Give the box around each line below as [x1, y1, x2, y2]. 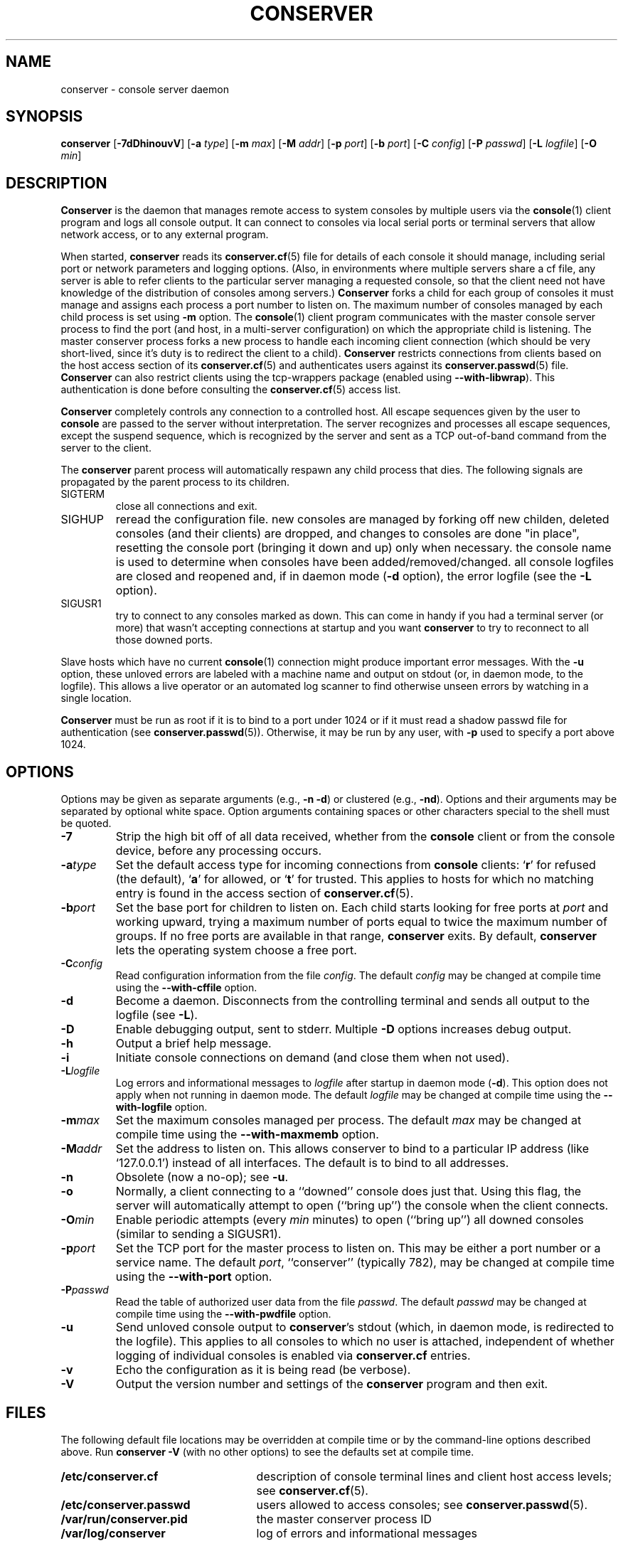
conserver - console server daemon [60, 82, 229, 95]
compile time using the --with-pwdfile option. [115, 1308, 331, 1321]
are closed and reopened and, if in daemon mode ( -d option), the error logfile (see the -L [115, 569, 592, 584]
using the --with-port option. [115, 1269, 272, 1284]
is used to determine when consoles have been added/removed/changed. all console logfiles [115, 555, 614, 570]
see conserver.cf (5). [256, 1483, 368, 1498]
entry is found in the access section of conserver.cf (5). [115, 886, 414, 901]
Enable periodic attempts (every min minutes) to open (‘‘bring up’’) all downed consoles [115, 1212, 584, 1227]
